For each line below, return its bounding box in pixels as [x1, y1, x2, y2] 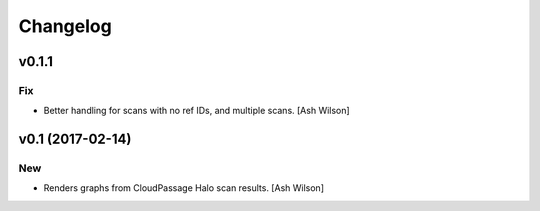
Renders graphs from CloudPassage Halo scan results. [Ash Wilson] [43, 182, 325, 194]
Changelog [18, 15, 112, 37]
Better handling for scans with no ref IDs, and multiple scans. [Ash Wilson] [43, 105, 350, 117]
